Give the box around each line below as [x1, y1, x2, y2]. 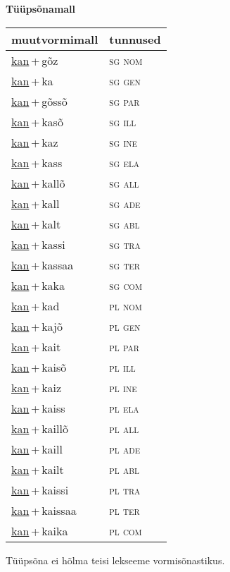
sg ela [109, 154, 140, 171]
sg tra [109, 236, 141, 252]
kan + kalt [11, 215, 61, 232]
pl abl [109, 461, 139, 477]
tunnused [109, 30, 161, 47]
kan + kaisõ [11, 358, 67, 375]
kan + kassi [11, 236, 65, 252]
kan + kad [11, 297, 60, 314]
